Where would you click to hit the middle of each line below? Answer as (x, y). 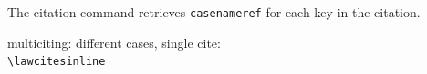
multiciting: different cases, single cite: (114, 42)
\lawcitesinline (57, 62)
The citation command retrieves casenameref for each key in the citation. (214, 12)
